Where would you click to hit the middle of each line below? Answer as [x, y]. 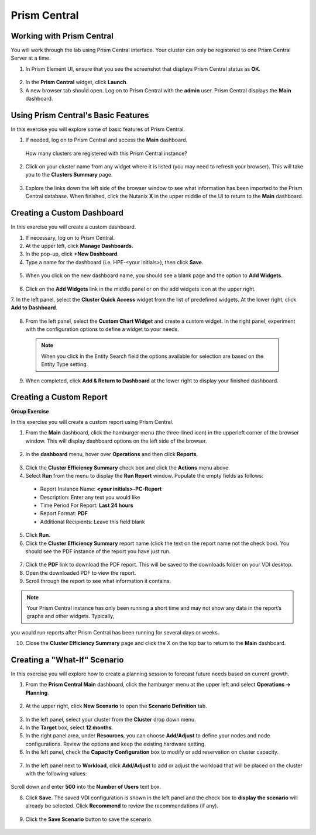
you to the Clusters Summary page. [69, 175]
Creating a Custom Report [59, 397]
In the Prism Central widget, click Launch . [77, 82]
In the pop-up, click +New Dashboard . [72, 254]
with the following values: [56, 773]
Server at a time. [31, 58]
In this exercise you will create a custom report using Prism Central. [92, 422]
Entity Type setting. [65, 364]
